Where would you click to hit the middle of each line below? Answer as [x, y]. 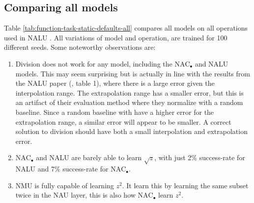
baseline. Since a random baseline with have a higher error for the [115, 112]
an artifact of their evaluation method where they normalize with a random [129, 102]
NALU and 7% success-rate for [62, 169]
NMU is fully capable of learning [65, 185]
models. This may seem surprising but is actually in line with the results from [133, 73]
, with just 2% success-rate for [200, 157]
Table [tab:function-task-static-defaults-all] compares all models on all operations [126, 28]
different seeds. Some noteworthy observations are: [80, 47]
